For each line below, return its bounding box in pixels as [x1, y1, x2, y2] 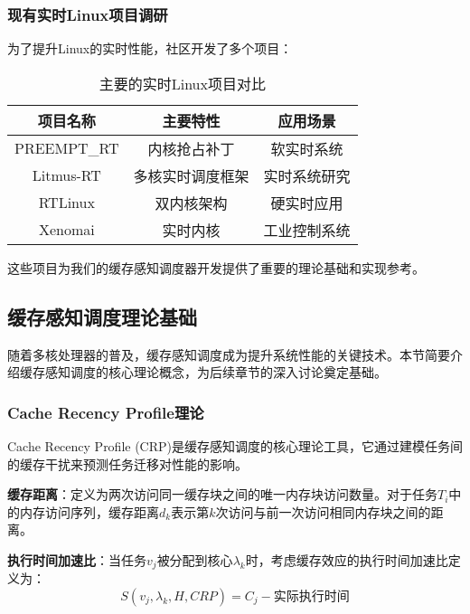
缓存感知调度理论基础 [7, 302, 197, 330]
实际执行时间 [273, 590, 350, 604]
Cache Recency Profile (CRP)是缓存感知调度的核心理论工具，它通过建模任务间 [7, 437, 464, 456]
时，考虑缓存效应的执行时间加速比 [245, 550, 448, 569]
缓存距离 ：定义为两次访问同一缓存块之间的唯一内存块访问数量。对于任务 [7, 485, 437, 504]
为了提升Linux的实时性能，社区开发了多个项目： [7, 39, 293, 58]
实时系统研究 [263, 165, 351, 186]
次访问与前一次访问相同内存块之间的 [215, 502, 431, 521]
